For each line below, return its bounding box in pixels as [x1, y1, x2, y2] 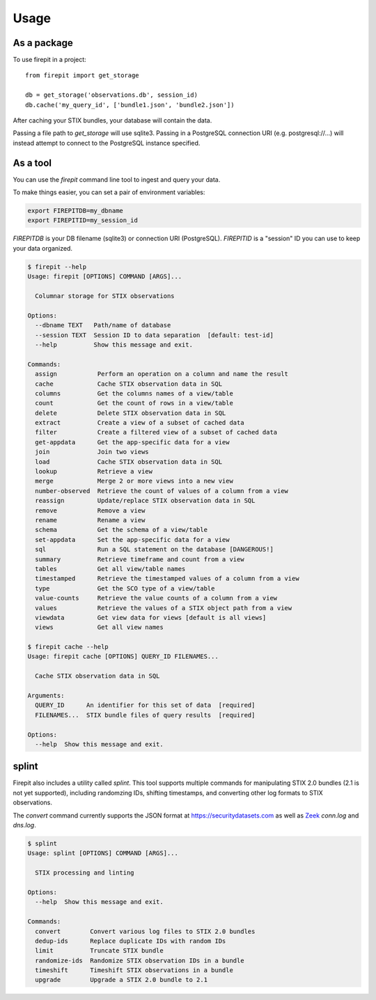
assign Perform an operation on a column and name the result [35, 370, 289, 378]
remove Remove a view [35, 506, 146, 515]
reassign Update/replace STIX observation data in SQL [35, 497, 256, 505]
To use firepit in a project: [13, 56, 86, 64]
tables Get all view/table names [35, 565, 186, 572]
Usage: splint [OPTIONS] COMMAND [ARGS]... [27, 850, 179, 857]
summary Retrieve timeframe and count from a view [35, 555, 244, 563]
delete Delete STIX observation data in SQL [35, 409, 226, 417]
